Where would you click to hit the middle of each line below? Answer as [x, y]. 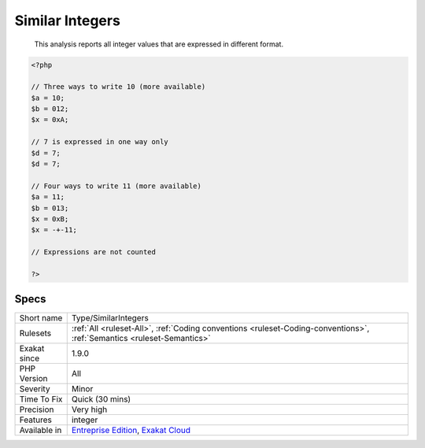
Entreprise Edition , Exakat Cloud [131, 431]
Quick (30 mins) [101, 399]
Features [36, 420]
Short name [41, 318]
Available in [41, 431]
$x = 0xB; [50, 219]
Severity [35, 389]
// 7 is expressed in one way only [100, 142]
